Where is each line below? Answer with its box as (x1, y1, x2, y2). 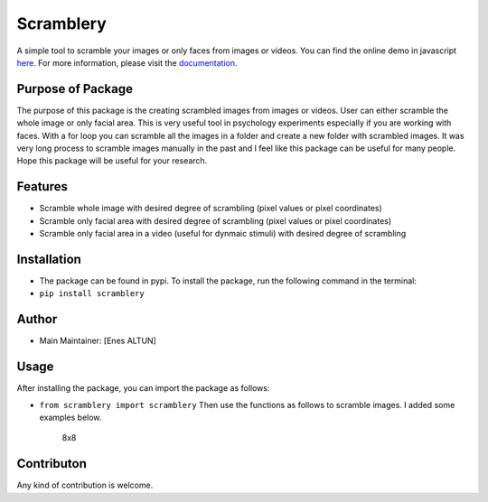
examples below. (39, 412, 102, 423)
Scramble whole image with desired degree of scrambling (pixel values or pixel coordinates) (39, 203, 383, 214)
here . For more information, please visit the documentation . (16, 57, 239, 68)
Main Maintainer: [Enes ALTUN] (39, 335, 157, 347)
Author (16, 311, 58, 327)
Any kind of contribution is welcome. (16, 479, 154, 491)
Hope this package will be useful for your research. (16, 155, 208, 166)
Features (16, 179, 68, 194)
